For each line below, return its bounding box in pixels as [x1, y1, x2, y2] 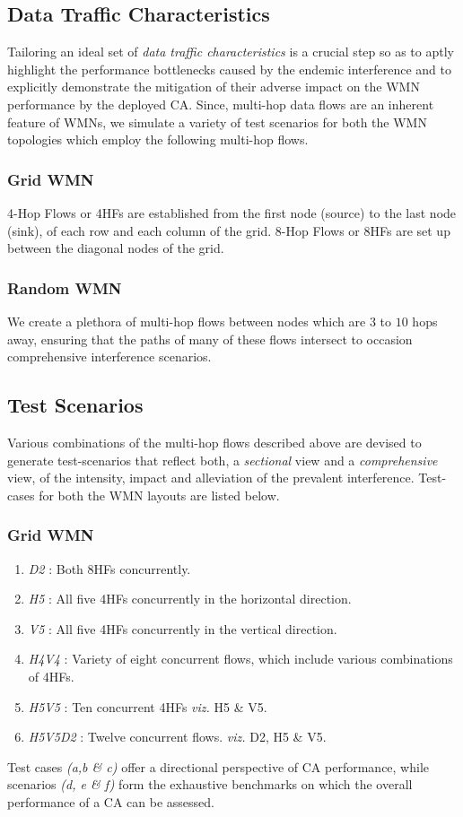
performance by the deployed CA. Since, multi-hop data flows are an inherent [7, 94, 434, 113]
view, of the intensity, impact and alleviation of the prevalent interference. [7, 468, 415, 487]
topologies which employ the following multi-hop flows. [7, 130, 309, 149]
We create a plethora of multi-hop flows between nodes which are [7, 311, 366, 330]
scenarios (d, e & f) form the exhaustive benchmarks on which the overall [7, 775, 413, 794]
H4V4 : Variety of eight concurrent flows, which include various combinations [28, 649, 453, 668]
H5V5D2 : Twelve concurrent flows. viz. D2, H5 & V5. [28, 727, 327, 746]
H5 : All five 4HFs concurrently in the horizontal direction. [28, 589, 352, 608]
